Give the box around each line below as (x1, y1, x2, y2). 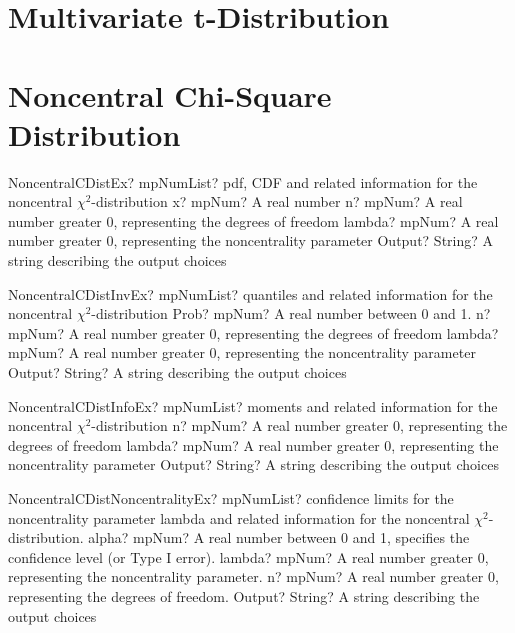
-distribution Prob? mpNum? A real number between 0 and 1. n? (91, 303, 491, 324)
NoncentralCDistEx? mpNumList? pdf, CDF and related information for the (8, 171, 478, 192)
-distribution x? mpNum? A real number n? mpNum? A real (91, 191, 463, 212)
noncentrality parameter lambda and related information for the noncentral (8, 507, 470, 528)
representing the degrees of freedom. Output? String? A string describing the (8, 585, 480, 606)
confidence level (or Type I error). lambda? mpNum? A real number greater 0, (8, 546, 489, 567)
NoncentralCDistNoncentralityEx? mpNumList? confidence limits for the (8, 488, 454, 508)
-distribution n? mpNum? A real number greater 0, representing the (91, 415, 508, 436)
